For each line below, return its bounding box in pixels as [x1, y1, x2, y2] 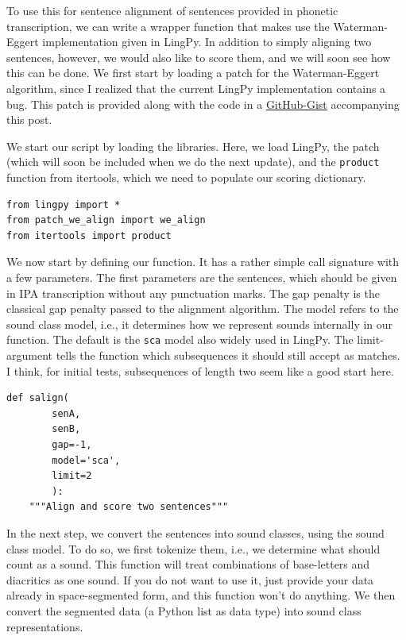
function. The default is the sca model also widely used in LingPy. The [6, 331, 354, 348]
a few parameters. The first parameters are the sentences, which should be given [6, 268, 397, 285]
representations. [6, 618, 83, 634]
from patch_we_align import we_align [6, 214, 206, 226]
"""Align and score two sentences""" [29, 501, 229, 513]
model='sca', [52, 454, 121, 466]
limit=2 [52, 470, 92, 482]
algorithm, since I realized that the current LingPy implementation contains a [6, 79, 386, 96]
